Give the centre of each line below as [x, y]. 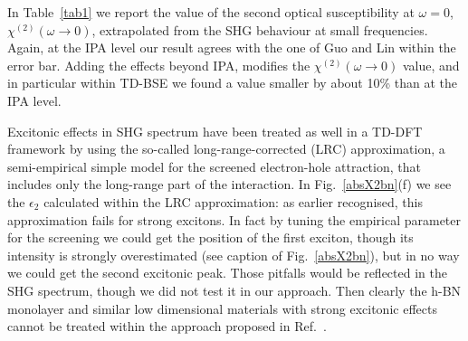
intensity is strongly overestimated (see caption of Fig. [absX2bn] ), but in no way [234, 255]
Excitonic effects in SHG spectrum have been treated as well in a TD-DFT [215, 131]
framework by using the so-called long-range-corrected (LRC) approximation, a [226, 149]
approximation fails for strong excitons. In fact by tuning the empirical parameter [234, 219]
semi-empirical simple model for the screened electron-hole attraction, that [214, 166]
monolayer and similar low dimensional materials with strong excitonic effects [222, 308]
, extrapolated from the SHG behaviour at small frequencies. [260, 29]
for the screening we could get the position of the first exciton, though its [210, 237]
